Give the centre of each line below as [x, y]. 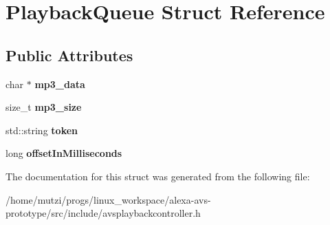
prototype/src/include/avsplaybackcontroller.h [103, 213]
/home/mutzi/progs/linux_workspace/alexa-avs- [108, 199]
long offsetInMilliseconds [64, 153]
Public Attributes [69, 55]
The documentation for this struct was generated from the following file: [158, 176]
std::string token [42, 130]
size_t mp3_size [44, 107]
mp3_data [60, 84]
